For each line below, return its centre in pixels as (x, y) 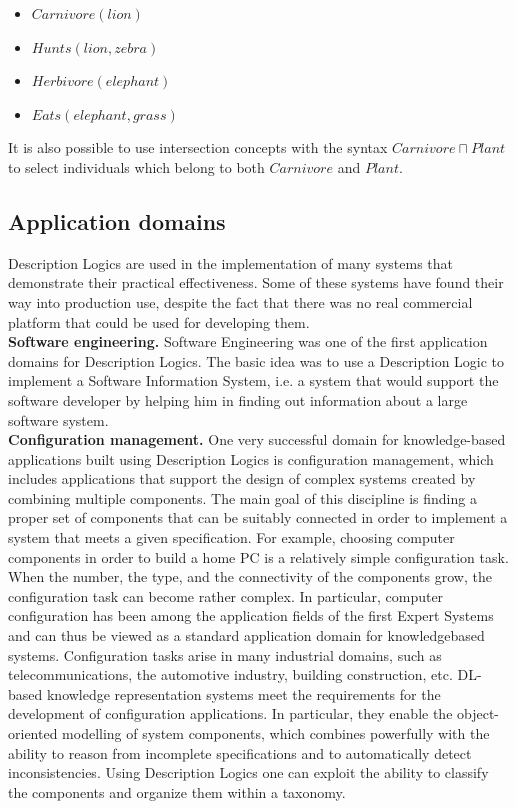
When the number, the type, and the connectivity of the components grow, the (250, 576)
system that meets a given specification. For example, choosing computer (231, 537)
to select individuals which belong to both (136, 166)
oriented (33, 733)
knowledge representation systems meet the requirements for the (243, 693)
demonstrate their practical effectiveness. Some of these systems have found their (256, 282)
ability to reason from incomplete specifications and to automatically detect (240, 752)
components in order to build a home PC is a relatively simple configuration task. (258, 556)
